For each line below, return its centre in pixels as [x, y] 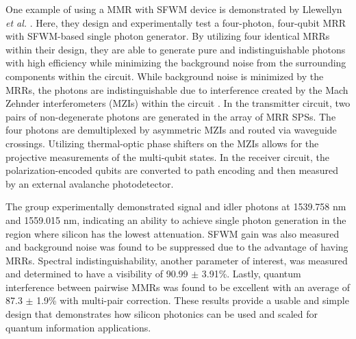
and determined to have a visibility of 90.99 [97, 274]
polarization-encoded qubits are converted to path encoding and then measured [172, 170]
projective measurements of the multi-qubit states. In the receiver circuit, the [167, 156]
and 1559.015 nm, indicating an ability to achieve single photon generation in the [176, 219]
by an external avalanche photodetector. [90, 183]
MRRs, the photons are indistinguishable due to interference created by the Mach [177, 89]
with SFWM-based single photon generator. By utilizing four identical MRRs [168, 36]
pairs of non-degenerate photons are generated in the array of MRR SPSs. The [171, 116]
